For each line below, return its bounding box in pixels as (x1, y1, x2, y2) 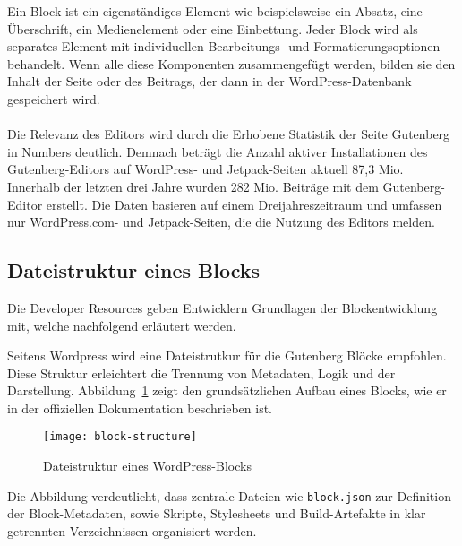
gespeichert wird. (7, 89, 100, 108)
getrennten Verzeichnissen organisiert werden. (7, 521, 257, 540)
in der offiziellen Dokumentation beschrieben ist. (7, 398, 272, 417)
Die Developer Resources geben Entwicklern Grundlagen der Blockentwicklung (7, 298, 438, 316)
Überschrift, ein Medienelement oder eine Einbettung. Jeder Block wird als (7, 19, 418, 38)
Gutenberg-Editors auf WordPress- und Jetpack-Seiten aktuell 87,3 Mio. (7, 160, 404, 178)
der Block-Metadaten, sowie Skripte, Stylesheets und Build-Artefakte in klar (7, 504, 426, 523)
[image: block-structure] (43, 430, 197, 444)
